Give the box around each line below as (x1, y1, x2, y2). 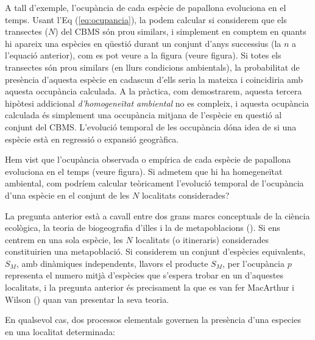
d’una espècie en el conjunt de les (5, 188, 130, 201)
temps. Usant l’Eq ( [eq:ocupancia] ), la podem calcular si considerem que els (5, 13, 287, 26)
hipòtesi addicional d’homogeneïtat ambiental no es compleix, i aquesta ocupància (5, 96, 309, 109)
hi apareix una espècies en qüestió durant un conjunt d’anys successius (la (5, 37, 281, 49)
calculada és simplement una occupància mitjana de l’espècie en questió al (5, 108, 282, 121)
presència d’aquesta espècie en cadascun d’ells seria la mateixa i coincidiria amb (5, 73, 303, 85)
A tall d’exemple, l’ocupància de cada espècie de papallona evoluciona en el (5, 1, 286, 13)
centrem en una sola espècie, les (5, 233, 123, 246)
